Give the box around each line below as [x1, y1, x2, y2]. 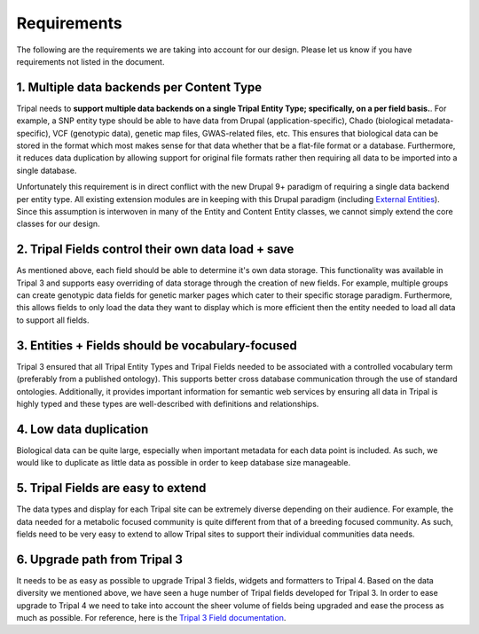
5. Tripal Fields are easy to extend [16, 481, 207, 496]
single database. [16, 165, 77, 176]
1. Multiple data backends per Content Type [16, 80, 263, 95]
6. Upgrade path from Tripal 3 [16, 552, 184, 567]
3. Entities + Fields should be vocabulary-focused [16, 338, 297, 353]
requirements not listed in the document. [16, 56, 165, 67]
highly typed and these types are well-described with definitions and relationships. [16, 398, 319, 409]
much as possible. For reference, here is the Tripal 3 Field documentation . [16, 612, 287, 622]
